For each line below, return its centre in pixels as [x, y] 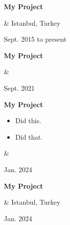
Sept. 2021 [19, 88]
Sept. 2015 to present [35, 39]
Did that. [29, 137]
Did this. [28, 121]
